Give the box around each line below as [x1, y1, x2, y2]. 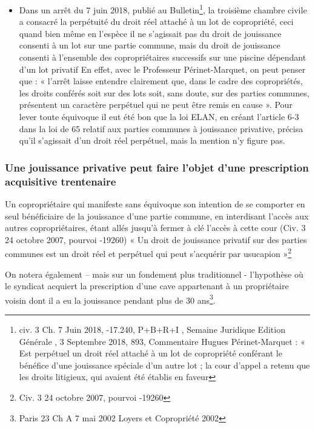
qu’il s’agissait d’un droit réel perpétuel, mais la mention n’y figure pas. [19, 134, 285, 147]
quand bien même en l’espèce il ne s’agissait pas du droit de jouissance [19, 27, 282, 39]
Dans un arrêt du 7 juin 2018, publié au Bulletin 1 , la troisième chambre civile [19, 2, 307, 16]
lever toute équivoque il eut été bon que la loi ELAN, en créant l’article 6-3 [19, 110, 299, 122]
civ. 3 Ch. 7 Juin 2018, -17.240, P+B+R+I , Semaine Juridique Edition [19, 323, 285, 335]
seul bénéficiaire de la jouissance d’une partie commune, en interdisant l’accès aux [5, 209, 309, 222]
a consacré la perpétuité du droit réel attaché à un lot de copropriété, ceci [19, 15, 294, 28]
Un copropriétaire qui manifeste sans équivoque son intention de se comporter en [5, 197, 305, 210]
